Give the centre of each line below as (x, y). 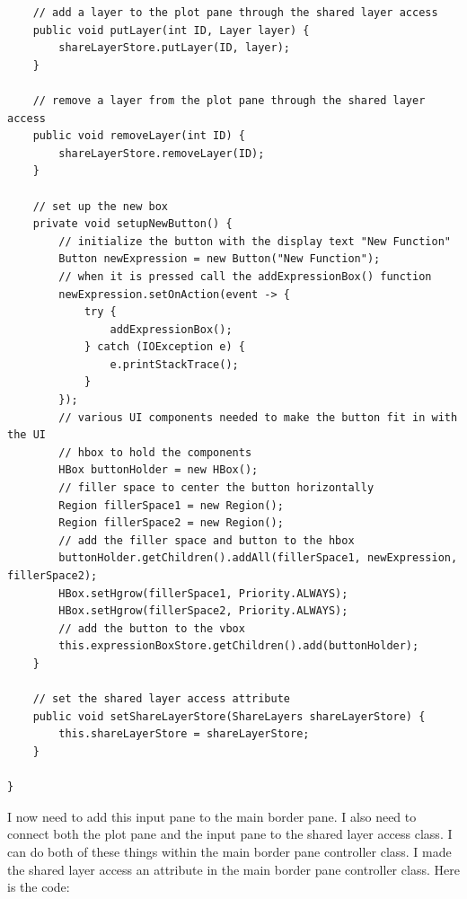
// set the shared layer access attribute (161, 699)
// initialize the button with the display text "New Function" (255, 241)
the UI (26, 435)
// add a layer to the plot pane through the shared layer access (235, 13)
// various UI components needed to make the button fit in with (258, 417)
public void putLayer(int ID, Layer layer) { (171, 30)
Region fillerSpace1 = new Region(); (171, 505)
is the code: (39, 887)
